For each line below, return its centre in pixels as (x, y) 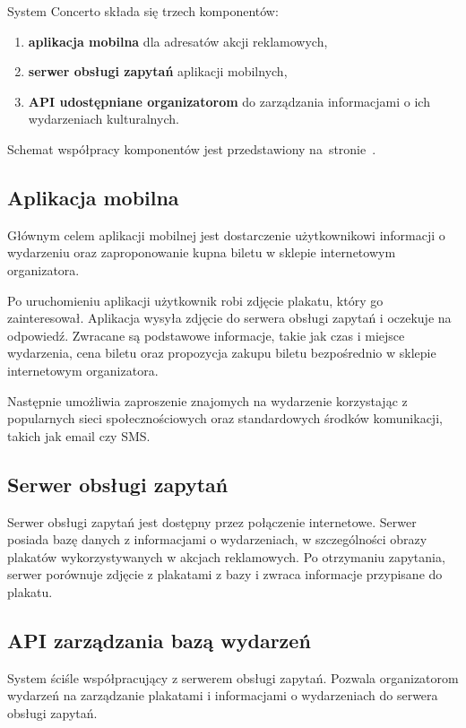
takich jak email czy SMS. (79, 435)
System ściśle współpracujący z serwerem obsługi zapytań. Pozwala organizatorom (233, 677)
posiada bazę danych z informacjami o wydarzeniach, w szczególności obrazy (217, 539)
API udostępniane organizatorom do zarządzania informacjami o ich (229, 101)
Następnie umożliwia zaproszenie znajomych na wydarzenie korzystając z (207, 400)
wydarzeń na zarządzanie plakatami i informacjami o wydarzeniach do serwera (223, 695)
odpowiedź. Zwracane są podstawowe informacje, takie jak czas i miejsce (206, 335)
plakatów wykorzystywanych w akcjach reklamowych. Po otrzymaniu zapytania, (226, 556)
